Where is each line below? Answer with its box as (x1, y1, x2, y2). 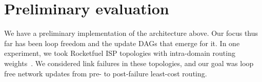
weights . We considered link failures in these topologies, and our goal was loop (4, 57, 254, 68)
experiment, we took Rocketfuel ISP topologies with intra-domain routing (4, 48, 235, 58)
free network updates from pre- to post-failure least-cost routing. (4, 68, 207, 78)
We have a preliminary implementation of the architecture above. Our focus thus (4, 28, 258, 38)
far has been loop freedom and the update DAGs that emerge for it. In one (4, 37, 240, 48)
